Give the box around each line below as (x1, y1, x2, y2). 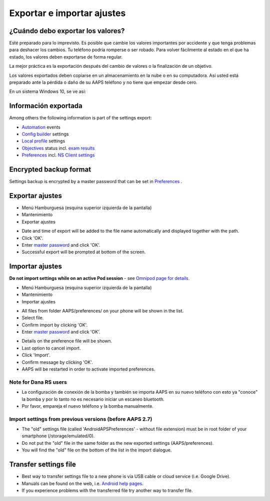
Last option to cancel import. (21, 345, 81, 351)
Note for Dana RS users (9, 379, 67, 386)
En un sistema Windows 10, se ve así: (9, 88, 86, 95)
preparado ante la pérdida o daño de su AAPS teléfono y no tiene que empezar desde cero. (9, 79, 197, 85)
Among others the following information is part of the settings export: (9, 115, 152, 121)
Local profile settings (21, 138, 65, 144)
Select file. (21, 315, 44, 321)
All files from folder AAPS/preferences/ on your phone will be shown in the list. (21, 307, 184, 313)
